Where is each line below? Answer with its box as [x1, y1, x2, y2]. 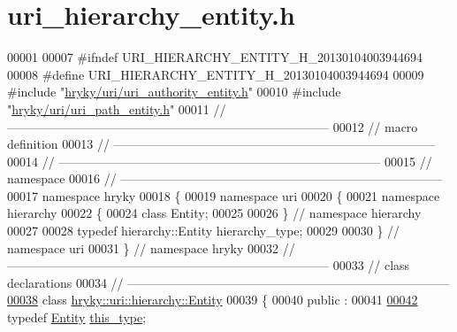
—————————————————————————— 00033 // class [7, 256, 410, 274]
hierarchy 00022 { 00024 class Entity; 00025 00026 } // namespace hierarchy [7, 204, 422, 222]
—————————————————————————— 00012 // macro [7, 117, 418, 135]
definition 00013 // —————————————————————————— [7, 135, 436, 153]
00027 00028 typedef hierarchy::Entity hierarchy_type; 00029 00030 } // [7, 221, 400, 240]
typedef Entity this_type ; [7, 308, 147, 327]
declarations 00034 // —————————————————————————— [7, 273, 450, 291]
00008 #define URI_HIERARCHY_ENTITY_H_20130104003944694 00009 [7, 65, 424, 83]
